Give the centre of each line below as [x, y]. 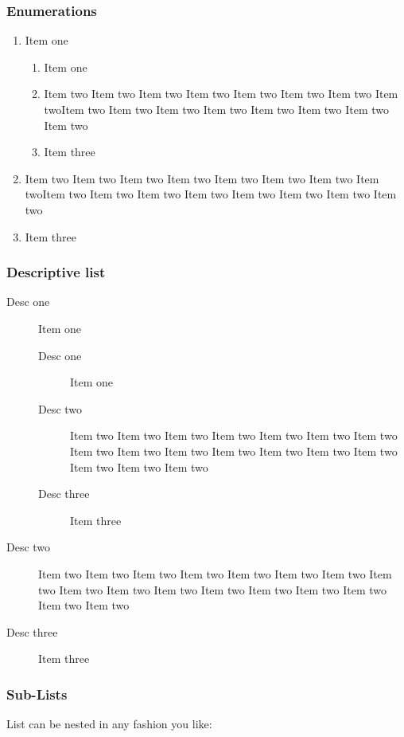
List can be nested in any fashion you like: [109, 724]
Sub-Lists [37, 694]
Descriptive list [56, 272]
